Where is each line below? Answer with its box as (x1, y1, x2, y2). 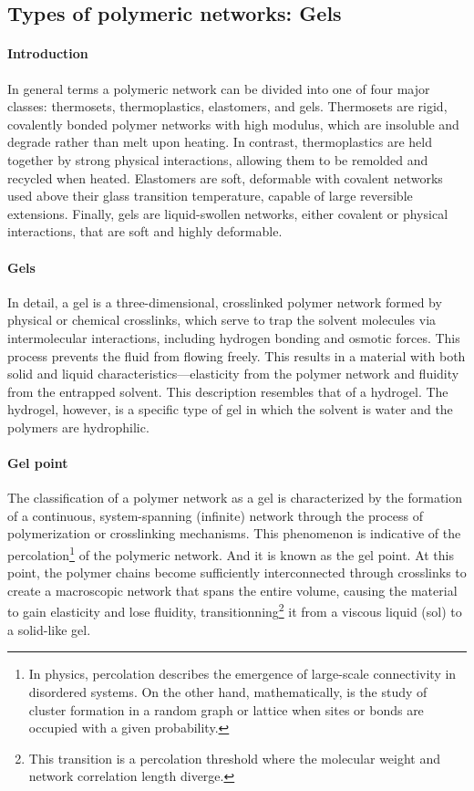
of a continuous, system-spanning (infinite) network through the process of (7, 505, 423, 525)
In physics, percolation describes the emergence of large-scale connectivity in (28, 664, 457, 683)
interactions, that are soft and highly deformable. (7, 222, 283, 241)
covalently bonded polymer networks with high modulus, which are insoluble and (7, 114, 459, 133)
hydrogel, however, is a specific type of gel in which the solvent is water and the (7, 400, 453, 419)
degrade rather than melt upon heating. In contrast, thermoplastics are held (7, 132, 432, 151)
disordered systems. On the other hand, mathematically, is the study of (28, 682, 428, 701)
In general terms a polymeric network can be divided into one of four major (7, 78, 430, 98)
